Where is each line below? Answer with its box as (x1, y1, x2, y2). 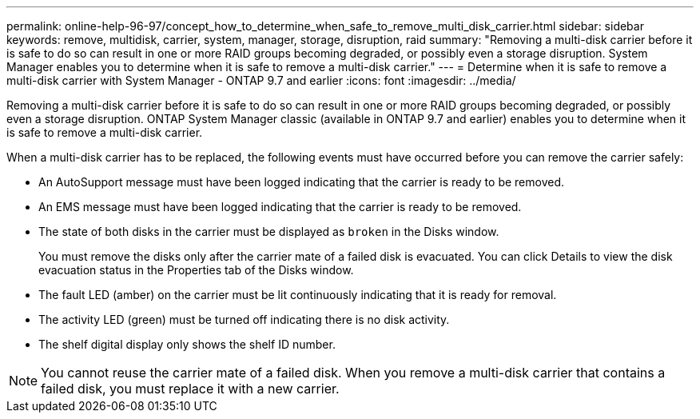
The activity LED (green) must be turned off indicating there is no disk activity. (38, 313, 450, 326)
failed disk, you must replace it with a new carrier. (41, 381, 340, 397)
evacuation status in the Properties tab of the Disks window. (38, 263, 354, 277)
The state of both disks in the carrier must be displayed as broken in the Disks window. (38, 225, 499, 238)
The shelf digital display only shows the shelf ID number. (38, 337, 336, 351)
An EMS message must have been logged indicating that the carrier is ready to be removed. (38, 200, 522, 213)
